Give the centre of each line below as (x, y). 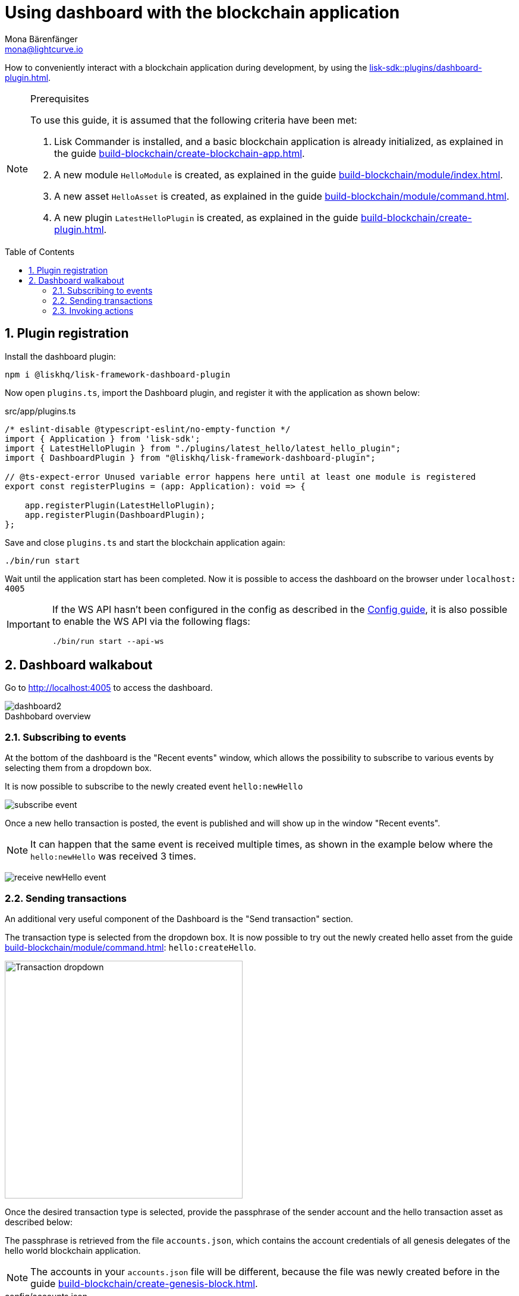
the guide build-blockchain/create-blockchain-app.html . (180, 153)
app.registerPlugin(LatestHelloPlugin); (120, 505)
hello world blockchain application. (73, 1250)
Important (28, 625)
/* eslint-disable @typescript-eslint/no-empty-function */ (148, 429)
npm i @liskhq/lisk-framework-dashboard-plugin (118, 374)
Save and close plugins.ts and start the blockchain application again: (145, 542)
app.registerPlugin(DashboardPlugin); (115, 515)
